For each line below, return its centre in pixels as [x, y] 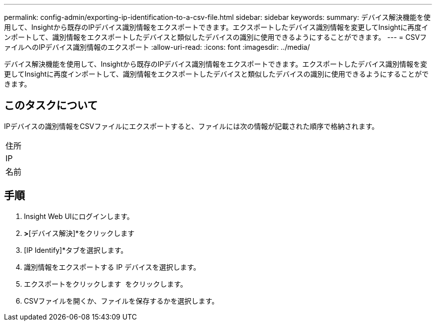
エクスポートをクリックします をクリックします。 [106, 284]
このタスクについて [51, 106]
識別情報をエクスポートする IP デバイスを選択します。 [112, 267]
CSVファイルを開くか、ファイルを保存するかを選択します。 [121, 301]
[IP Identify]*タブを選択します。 [76, 250]
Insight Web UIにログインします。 [79, 216]
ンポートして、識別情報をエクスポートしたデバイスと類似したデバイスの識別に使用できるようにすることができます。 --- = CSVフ [216, 37]
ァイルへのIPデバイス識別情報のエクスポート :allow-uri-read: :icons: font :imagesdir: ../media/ [157, 47]
